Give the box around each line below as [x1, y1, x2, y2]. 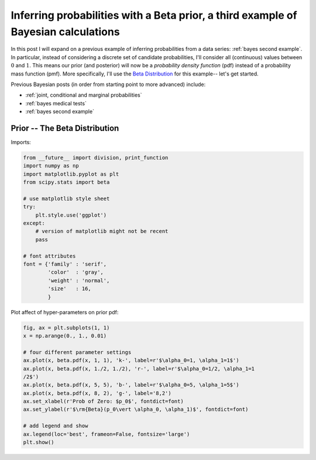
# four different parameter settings [23, 349, 132, 355]
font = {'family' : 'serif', [23, 261, 107, 267]
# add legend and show [23, 423, 88, 430]
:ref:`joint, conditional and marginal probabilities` [25, 91, 143, 99]
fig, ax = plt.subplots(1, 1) [23, 324, 110, 331]
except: [23, 220, 45, 226]
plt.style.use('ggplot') [35, 211, 107, 218]
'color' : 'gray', [47, 269, 104, 276]
